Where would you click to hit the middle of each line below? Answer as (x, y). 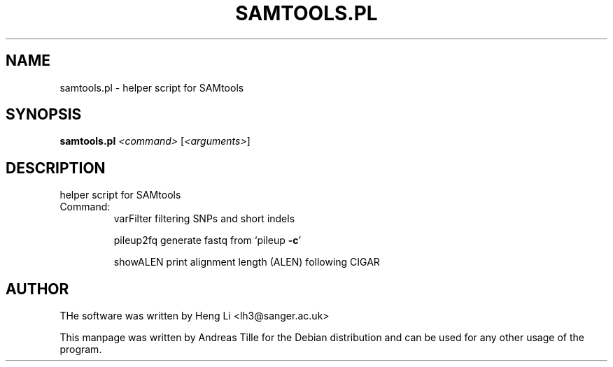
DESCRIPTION (56, 168)
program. (81, 350)
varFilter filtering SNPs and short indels (204, 219)
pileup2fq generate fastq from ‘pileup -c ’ (207, 240)
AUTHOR (37, 289)
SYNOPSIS (44, 115)
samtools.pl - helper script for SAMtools (152, 87)
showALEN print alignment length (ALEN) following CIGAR (247, 262)
